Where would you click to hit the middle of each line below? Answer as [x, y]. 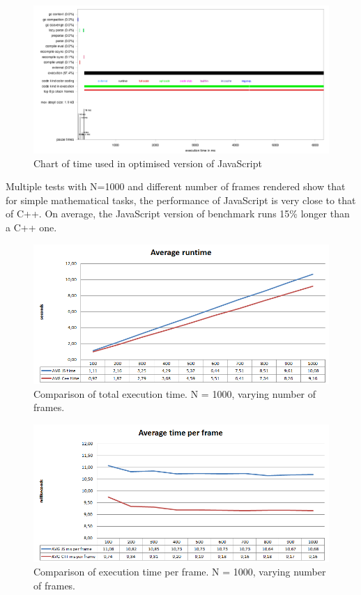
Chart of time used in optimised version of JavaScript [148, 163]
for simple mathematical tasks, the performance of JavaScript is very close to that [181, 200]
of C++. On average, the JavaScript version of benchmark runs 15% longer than [178, 214]
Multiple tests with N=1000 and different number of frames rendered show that [176, 186]
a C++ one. [31, 227]
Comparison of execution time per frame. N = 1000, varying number [180, 572]
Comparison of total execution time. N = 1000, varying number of [175, 393]
